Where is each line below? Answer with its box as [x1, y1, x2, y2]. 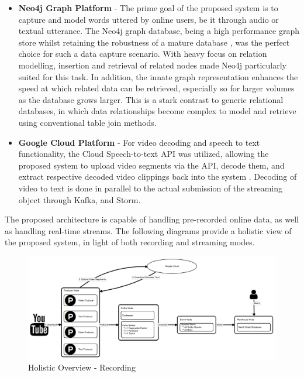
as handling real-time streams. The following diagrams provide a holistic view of [5, 224, 292, 237]
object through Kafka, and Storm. [18, 193, 141, 205]
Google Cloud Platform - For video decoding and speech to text [18, 136, 260, 148]
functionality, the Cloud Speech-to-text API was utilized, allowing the [18, 148, 269, 160]
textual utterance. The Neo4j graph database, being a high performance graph [18, 25, 299, 37]
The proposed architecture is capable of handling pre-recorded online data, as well [5, 213, 299, 225]
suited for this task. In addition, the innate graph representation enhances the [18, 70, 298, 83]
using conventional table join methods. [18, 116, 157, 128]
